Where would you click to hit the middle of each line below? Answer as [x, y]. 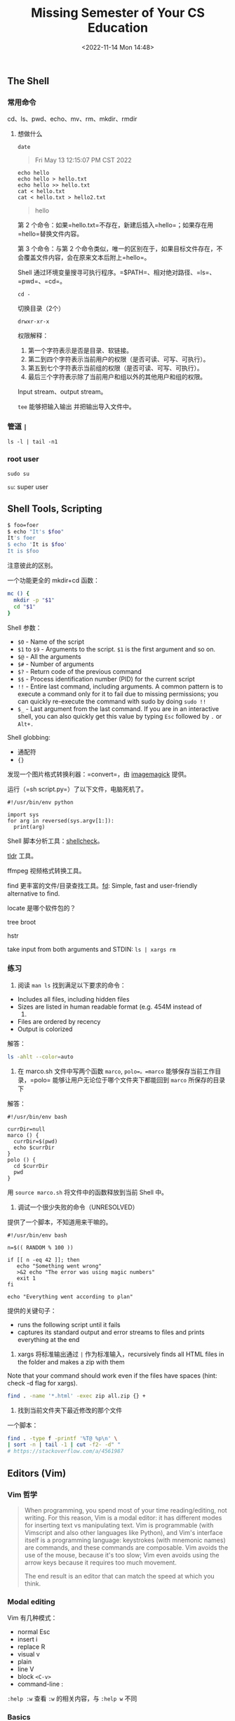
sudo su [19, 474]
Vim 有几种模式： [32, 1618]
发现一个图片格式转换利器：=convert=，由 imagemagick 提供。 [99, 774]
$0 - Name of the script [51, 642]
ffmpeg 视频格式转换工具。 [46, 870]
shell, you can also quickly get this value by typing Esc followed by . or [120, 716]
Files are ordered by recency [59, 1021]
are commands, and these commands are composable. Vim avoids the [126, 1547]
